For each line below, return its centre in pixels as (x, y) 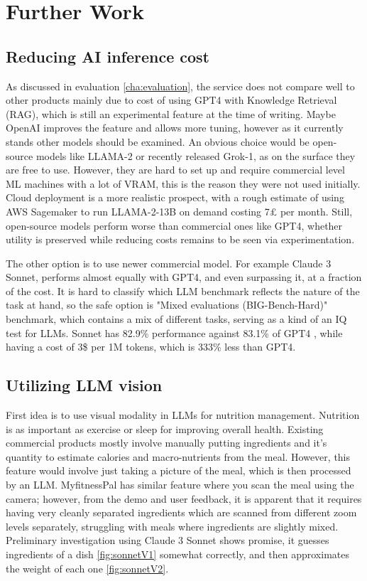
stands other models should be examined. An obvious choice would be (158, 141)
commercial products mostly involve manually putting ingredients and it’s (166, 443)
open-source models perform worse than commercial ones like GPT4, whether (174, 225)
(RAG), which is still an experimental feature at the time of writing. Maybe (171, 113)
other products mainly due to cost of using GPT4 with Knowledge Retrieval (171, 100)
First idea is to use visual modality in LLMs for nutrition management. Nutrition (183, 415)
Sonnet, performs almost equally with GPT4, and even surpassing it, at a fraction (184, 277)
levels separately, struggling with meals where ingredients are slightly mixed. (172, 526)
